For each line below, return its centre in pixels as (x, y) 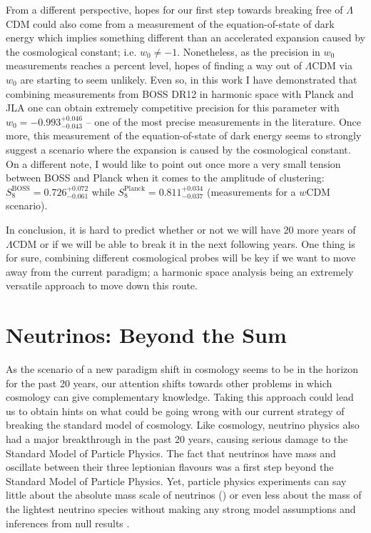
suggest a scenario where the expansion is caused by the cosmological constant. (178, 149)
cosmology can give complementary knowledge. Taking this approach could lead (180, 397)
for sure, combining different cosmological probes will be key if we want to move (181, 258)
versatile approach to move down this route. (102, 285)
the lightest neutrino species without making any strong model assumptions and (181, 508)
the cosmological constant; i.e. (71, 51)
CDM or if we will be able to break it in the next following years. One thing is (184, 243)
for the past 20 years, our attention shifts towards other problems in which (169, 383)
